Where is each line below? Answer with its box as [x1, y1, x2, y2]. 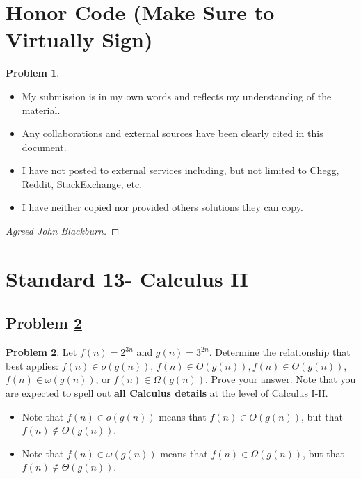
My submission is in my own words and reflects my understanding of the [22, 88, 332, 103]
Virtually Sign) [6, 25, 153, 54]
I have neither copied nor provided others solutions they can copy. [22, 200, 303, 214]
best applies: [6, 358, 58, 372]
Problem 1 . [6, 65, 60, 80]
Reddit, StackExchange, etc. [22, 176, 143, 191]
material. [22, 102, 61, 117]
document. [22, 139, 67, 154]
